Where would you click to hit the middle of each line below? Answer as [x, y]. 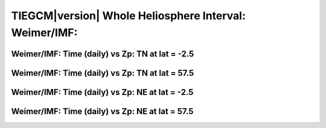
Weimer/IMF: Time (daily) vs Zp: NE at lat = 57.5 [102, 111]
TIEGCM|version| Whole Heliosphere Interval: [128, 16]
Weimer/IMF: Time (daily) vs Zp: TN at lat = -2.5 [103, 54]
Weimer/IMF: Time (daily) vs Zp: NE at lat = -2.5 [102, 92]
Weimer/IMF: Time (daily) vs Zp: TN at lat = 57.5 [103, 73]
